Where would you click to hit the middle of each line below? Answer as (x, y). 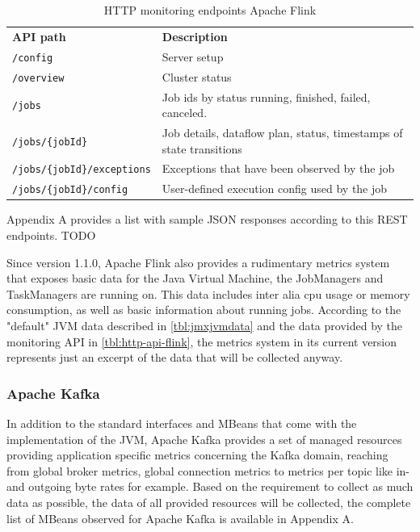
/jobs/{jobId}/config (70, 190)
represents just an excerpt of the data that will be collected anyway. (175, 357)
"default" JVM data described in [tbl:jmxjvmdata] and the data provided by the (205, 325)
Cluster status (197, 76)
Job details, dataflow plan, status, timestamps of (282, 132)
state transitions (202, 148)
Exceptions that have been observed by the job (278, 168)
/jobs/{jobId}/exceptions (82, 170)
